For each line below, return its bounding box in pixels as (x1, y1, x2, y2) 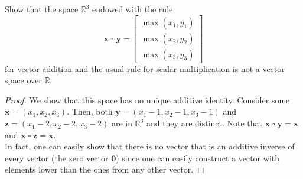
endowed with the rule (92, 3, 173, 15)
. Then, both (67, 105, 113, 118)
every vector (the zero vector (5, 151, 109, 164)
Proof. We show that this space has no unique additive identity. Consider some (5, 93, 290, 106)
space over (5, 74, 42, 86)
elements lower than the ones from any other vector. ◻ (5, 163, 204, 175)
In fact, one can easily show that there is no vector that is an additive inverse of (5, 140, 295, 152)
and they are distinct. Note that (146, 117, 263, 129)
